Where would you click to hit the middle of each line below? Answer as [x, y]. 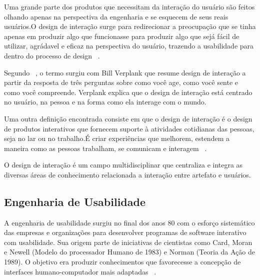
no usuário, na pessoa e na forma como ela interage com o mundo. [105, 102]
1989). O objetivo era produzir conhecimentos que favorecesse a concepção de [122, 262]
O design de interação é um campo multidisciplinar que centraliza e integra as [123, 165]
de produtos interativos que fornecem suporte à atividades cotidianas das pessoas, [129, 128]
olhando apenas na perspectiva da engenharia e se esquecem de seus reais [116, 16]
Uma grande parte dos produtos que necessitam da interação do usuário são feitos [129, 6]
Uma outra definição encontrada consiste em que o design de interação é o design [128, 118]
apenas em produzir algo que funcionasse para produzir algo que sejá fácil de [122, 36]
